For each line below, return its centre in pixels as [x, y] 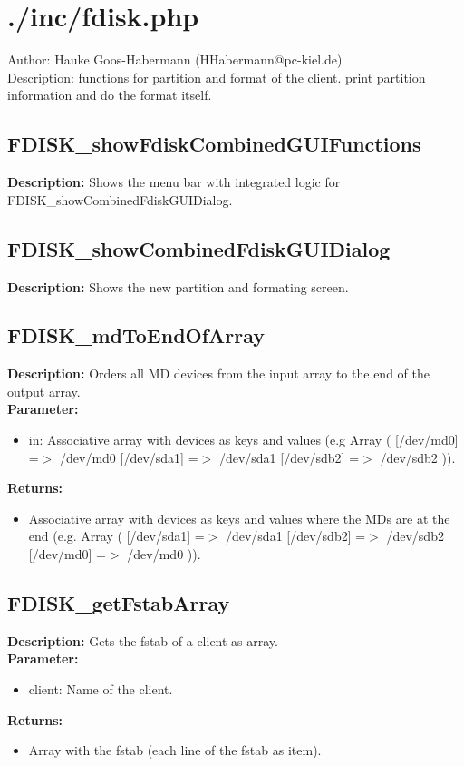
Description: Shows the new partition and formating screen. [178, 286]
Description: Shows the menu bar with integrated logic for [174, 182]
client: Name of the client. [101, 689]
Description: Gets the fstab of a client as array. [143, 640]
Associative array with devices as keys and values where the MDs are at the [239, 518]
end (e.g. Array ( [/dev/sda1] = [116, 536]
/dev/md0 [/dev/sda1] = [129, 457]
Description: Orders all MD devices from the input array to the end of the [218, 373]
